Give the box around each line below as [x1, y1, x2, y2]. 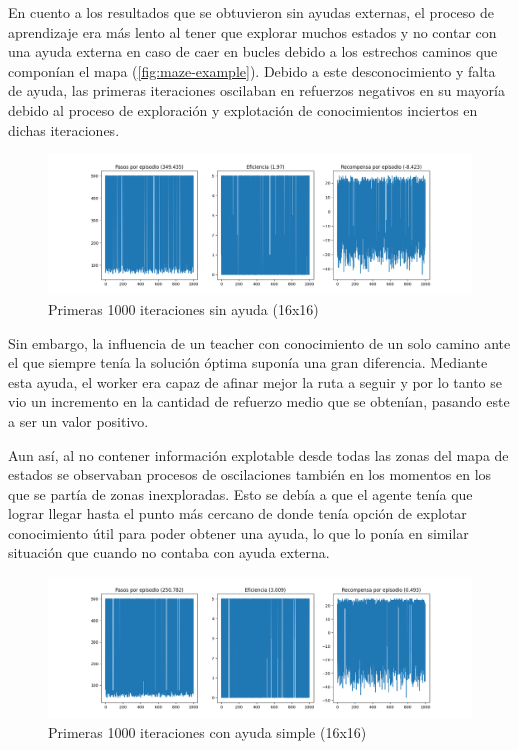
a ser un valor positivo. [8, 410, 149, 431]
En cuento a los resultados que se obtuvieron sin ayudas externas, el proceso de [8, 2, 494, 22]
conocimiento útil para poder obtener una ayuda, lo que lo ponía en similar [8, 522, 469, 543]
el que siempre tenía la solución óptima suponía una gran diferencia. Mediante [8, 352, 488, 373]
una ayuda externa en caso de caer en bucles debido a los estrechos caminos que [8, 41, 498, 62]
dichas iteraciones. [8, 119, 120, 140]
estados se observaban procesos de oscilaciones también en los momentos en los [8, 464, 492, 485]
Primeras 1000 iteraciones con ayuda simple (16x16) [48, 721, 367, 742]
